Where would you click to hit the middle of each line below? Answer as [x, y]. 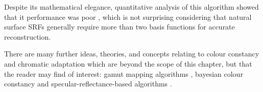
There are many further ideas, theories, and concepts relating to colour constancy [132, 54]
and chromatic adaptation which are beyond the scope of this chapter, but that [128, 63]
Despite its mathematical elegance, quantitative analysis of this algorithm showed [131, 7]
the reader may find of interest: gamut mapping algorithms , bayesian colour [124, 73]
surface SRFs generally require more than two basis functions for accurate [119, 27]
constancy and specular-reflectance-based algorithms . [88, 84]
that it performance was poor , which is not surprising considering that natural [128, 17]
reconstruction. [28, 36]
